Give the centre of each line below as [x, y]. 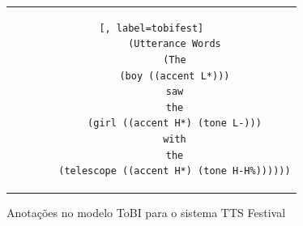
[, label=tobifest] [151, 28]
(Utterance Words [175, 44]
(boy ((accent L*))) [175, 76]
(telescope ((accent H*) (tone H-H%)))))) [175, 171]
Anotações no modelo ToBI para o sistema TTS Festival [146, 213]
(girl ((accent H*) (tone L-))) [175, 124]
